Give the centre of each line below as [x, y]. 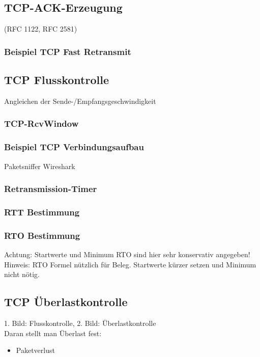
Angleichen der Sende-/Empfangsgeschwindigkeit [80, 101]
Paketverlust [35, 350]
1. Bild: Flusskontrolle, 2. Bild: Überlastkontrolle [80, 323]
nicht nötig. [22, 274]
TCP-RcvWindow [41, 123]
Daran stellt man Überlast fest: [53, 333]
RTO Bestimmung [42, 235]
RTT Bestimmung [42, 212]
